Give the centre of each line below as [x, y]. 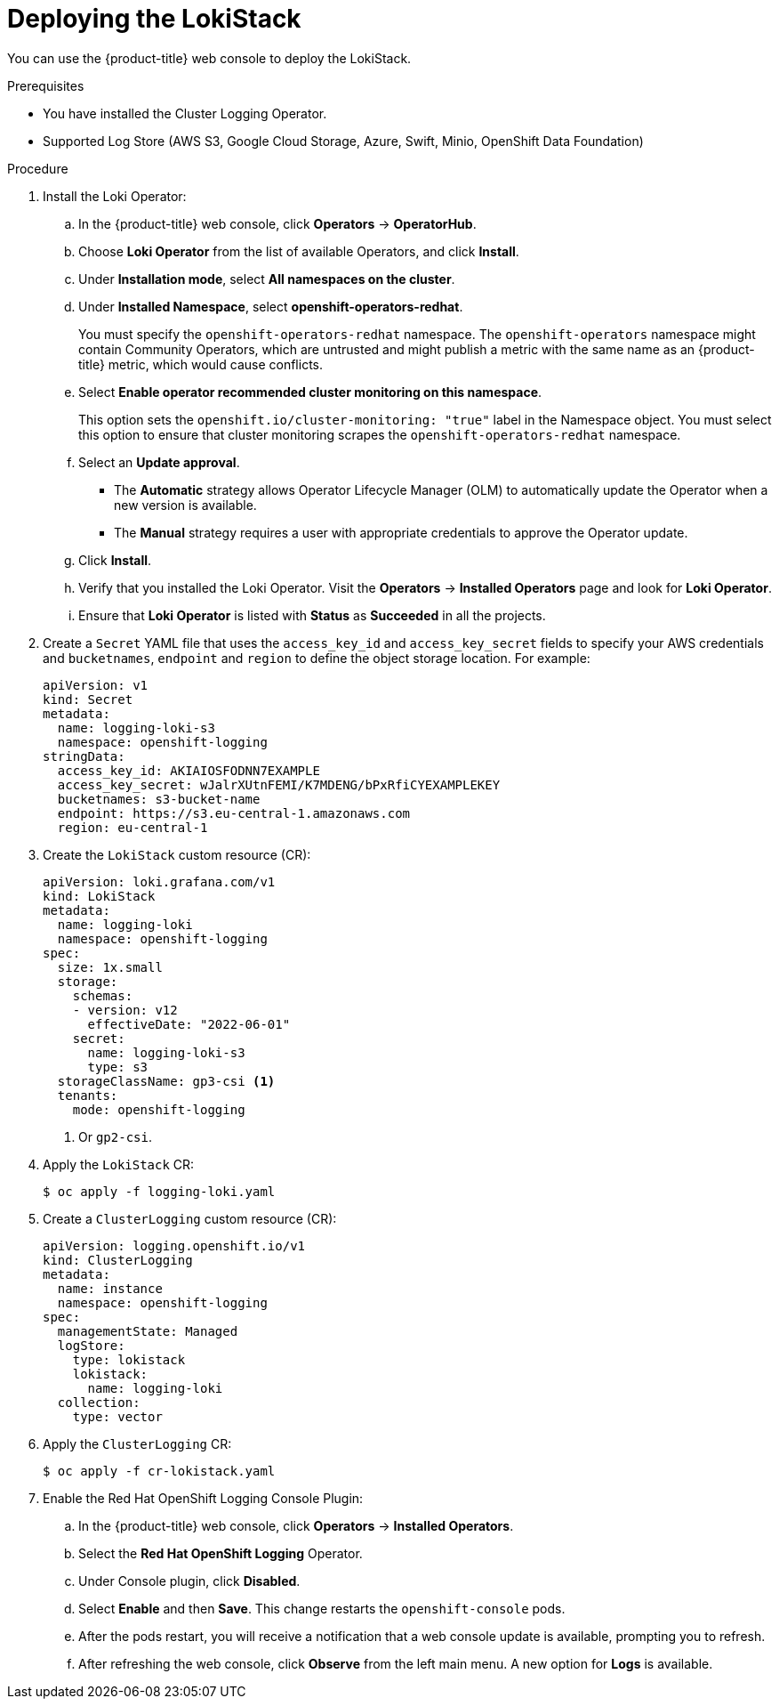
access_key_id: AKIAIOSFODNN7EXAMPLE [189, 770]
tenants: [88, 1095]
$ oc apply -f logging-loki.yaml [159, 1191]
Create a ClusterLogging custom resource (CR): [190, 1218]
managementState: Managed [148, 1331]
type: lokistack [129, 1359]
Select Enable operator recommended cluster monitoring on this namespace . [310, 392]
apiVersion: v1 [96, 685]
